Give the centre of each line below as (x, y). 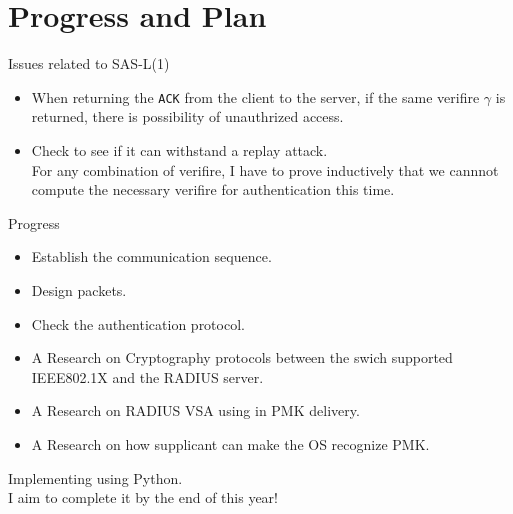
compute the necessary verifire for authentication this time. (213, 189)
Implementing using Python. (95, 477)
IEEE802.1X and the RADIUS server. (147, 376)
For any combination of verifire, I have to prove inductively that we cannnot (265, 169)
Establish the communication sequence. (151, 256)
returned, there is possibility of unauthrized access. (187, 116)
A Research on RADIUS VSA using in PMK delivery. (195, 410)
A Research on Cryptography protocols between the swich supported (242, 357)
